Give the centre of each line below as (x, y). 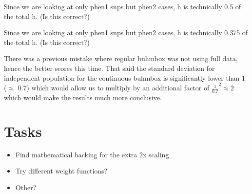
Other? (26, 187)
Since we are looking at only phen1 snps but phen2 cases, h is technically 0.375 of (126, 32)
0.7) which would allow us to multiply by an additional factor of (114, 88)
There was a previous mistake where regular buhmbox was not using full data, (121, 58)
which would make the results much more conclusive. (83, 97)
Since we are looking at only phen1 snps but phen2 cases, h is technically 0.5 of (123, 6)
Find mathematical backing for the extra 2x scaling (92, 154)
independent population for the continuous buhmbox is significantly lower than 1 (125, 77)
